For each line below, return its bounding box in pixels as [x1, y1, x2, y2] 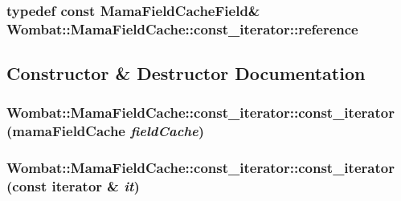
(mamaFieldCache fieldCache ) [6, 121, 205, 141]
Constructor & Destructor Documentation [6, 61, 366, 86]
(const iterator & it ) [6, 176, 140, 196]
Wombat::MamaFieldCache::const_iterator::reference [6, 18, 358, 38]
